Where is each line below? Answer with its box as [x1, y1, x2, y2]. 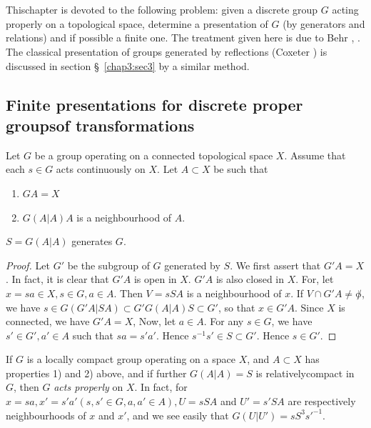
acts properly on [54, 379, 123, 394]
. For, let [295, 272, 334, 287]
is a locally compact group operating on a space [26, 352, 235, 367]
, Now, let [133, 314, 176, 329]
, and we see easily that [126, 407, 229, 422]
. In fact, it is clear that [6, 272, 109, 287]
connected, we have [6, 314, 90, 329]
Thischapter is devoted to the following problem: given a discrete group [6, 2, 318, 17]
